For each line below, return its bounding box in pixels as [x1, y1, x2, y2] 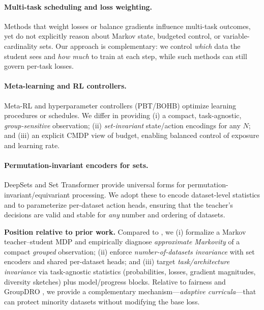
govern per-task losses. [4, 61, 74, 71]
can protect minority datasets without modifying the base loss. [4, 296, 200, 306]
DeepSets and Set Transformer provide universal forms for [4, 179, 185, 190]
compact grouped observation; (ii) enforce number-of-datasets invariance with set [4, 246, 255, 257]
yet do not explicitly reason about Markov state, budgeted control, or [4, 31, 221, 41]
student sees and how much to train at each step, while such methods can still [4, 50, 247, 61]
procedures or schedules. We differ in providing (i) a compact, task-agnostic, [4, 110, 242, 121]
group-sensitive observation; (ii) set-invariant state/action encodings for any [4, 120, 241, 130]
